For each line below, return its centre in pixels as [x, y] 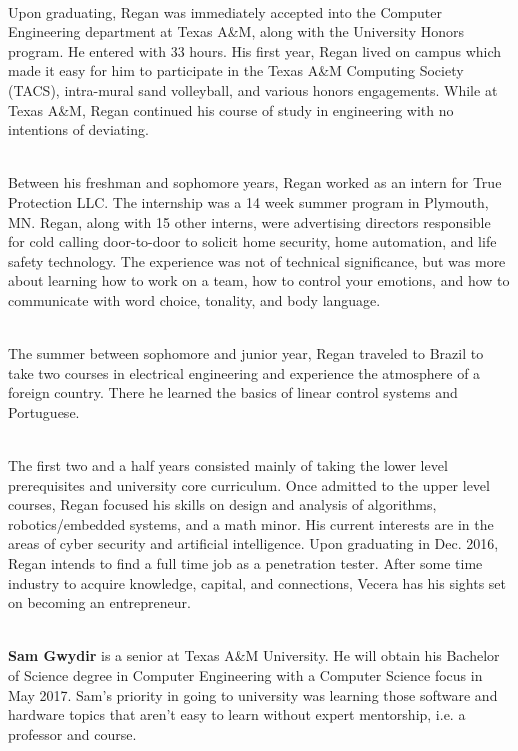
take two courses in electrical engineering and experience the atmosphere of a [244, 372]
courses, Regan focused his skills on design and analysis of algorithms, [222, 504]
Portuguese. [44, 411]
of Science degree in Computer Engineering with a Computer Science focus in [245, 675]
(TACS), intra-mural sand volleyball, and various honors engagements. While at [253, 89]
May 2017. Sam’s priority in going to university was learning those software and [253, 694]
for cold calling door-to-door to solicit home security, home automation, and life [252, 241]
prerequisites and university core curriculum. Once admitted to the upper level [249, 484]
